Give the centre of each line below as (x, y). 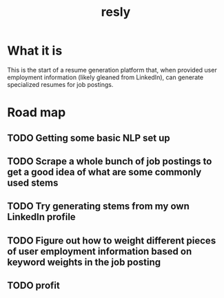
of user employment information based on (100, 251)
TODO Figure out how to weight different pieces (112, 240)
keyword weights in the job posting (84, 262)
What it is (35, 51)
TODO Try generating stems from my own (98, 207)
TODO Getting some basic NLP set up (89, 138)
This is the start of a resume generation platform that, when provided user (112, 70)
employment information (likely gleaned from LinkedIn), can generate (105, 77)
